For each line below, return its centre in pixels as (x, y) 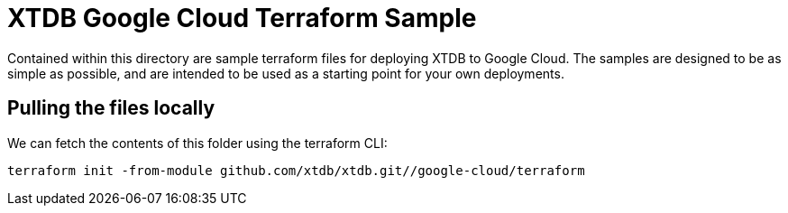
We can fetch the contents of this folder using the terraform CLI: (197, 143)
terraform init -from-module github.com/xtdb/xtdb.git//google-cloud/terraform (296, 170)
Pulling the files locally (111, 108)
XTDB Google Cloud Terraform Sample (242, 18)
